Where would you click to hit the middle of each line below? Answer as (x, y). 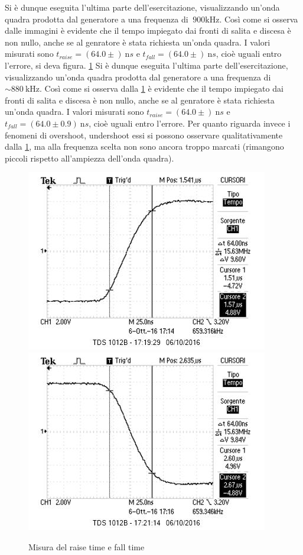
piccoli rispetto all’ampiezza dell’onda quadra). (89, 158)
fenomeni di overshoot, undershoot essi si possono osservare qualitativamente (144, 135)
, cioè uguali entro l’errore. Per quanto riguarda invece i (190, 123)
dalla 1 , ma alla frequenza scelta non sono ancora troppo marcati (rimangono (144, 146)
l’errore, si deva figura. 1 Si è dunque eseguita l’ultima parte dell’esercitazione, (146, 65)
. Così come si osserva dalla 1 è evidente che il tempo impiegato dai (162, 88)
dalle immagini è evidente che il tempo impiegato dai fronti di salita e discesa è (148, 30)
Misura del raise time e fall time (87, 546)
